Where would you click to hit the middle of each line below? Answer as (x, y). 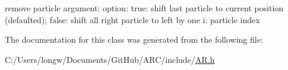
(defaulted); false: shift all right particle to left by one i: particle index (132, 19)
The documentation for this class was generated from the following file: (134, 39)
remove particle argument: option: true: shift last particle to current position (144, 8)
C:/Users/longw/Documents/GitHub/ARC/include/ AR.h (110, 59)
